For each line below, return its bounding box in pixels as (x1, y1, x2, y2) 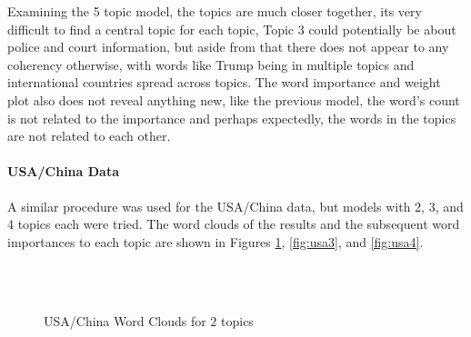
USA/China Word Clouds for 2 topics (44, 311, 254, 330)
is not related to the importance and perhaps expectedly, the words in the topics (7, 108, 456, 127)
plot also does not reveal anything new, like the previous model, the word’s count (7, 90, 460, 109)
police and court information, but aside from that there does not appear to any (7, 37, 449, 56)
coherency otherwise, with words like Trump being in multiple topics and (7, 55, 415, 74)
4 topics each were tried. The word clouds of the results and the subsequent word (7, 214, 460, 233)
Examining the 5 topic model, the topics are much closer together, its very (7, 2, 422, 20)
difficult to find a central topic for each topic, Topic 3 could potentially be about (7, 19, 456, 38)
